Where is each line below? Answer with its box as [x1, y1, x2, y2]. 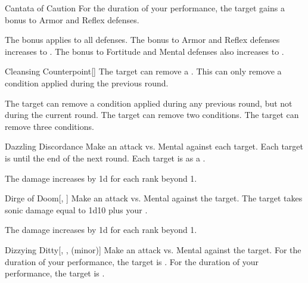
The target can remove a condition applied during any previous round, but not [5, 97, 293, 109]
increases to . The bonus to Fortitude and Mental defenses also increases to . [5, 45, 284, 57]
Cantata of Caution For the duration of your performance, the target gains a [5, 2, 285, 14]
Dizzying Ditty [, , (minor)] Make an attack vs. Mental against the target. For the [5, 243, 301, 256]
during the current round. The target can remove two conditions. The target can [5, 108, 299, 121]
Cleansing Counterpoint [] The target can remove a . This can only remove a [5, 65, 282, 77]
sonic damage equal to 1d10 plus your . [5, 203, 148, 216]
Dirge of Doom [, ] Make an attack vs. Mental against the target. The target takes [5, 192, 303, 204]
